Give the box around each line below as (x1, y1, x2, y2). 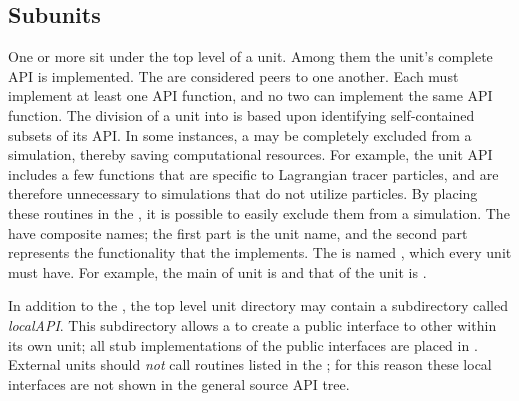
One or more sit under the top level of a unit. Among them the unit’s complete (8, 46, 493, 67)
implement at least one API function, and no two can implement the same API (8, 85, 493, 106)
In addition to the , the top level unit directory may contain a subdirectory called (8, 295, 508, 316)
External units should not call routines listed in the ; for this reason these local (8, 354, 492, 375)
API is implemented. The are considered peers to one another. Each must (8, 65, 459, 86)
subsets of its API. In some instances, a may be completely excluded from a (8, 124, 472, 145)
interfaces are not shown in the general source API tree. (8, 373, 350, 394)
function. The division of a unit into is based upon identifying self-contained (8, 104, 475, 125)
